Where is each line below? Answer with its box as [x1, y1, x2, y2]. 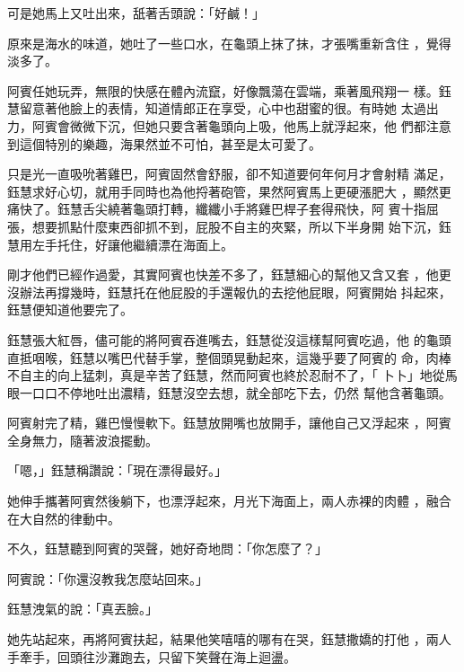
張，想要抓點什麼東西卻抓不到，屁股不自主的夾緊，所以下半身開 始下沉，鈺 [7, 217, 451, 235]
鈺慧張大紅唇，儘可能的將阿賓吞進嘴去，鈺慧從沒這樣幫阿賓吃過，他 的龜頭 [7, 330, 451, 349]
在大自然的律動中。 [7, 508, 120, 527]
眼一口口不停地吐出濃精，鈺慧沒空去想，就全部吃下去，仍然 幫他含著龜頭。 [7, 383, 451, 402]
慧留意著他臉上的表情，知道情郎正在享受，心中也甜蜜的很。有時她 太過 [7, 99, 426, 118]
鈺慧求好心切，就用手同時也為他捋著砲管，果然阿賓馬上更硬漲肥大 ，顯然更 [7, 181, 451, 200]
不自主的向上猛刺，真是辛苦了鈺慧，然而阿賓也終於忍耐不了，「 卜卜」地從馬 [7, 366, 458, 385]
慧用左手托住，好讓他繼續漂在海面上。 [7, 234, 233, 253]
